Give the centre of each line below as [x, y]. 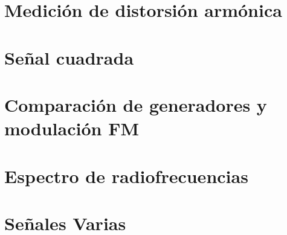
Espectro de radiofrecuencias [126, 175]
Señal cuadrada [69, 57]
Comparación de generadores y [136, 104]
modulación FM [72, 128]
